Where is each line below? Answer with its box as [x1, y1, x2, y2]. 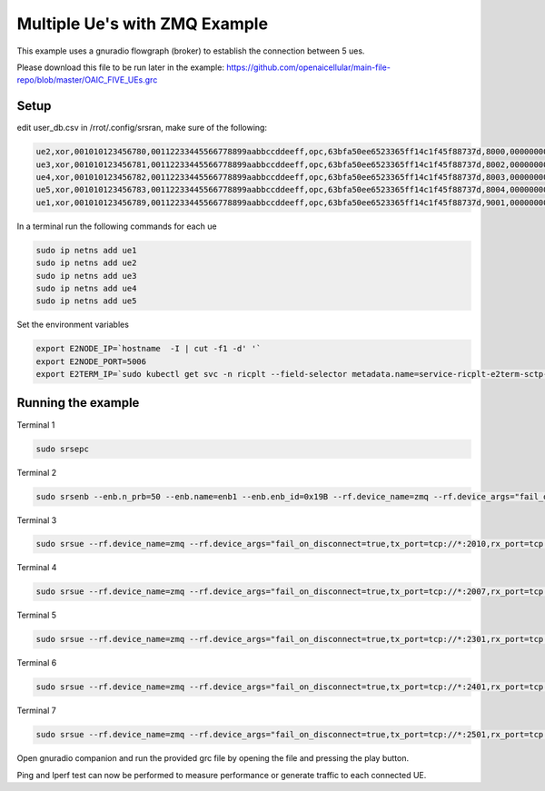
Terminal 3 [16, 514, 57, 526]
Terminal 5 [16, 609, 57, 621]
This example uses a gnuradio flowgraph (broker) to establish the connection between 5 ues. [16, 45, 365, 56]
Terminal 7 [16, 705, 56, 717]
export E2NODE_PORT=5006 [35, 356, 147, 367]
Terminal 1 [16, 419, 55, 430]
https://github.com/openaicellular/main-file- [225, 62, 391, 73]
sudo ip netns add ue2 [35, 258, 137, 268]
